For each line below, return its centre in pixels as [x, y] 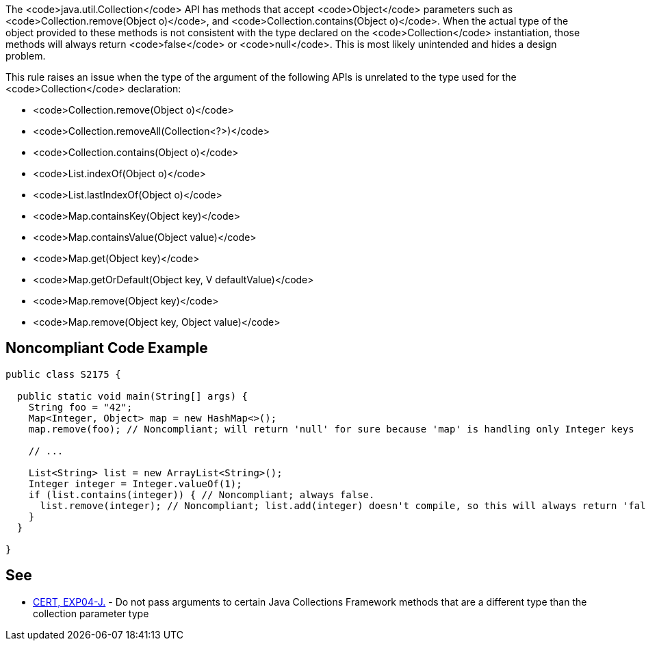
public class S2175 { [63, 374]
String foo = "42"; [80, 407]
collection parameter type [91, 613]
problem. [26, 56]
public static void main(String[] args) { [132, 396]
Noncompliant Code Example [107, 348]
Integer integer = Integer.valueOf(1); [135, 483]
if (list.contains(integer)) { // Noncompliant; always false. [202, 494]
